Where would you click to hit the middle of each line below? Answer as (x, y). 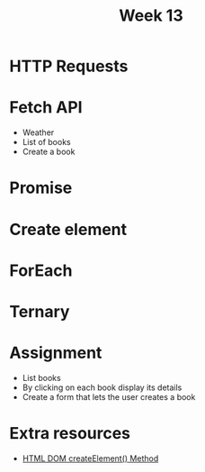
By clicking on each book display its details (102, 387)
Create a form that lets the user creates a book (109, 396)
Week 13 (151, 16)
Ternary (40, 311)
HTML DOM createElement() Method (90, 458)
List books (41, 377)
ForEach (41, 270)
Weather (38, 132)
